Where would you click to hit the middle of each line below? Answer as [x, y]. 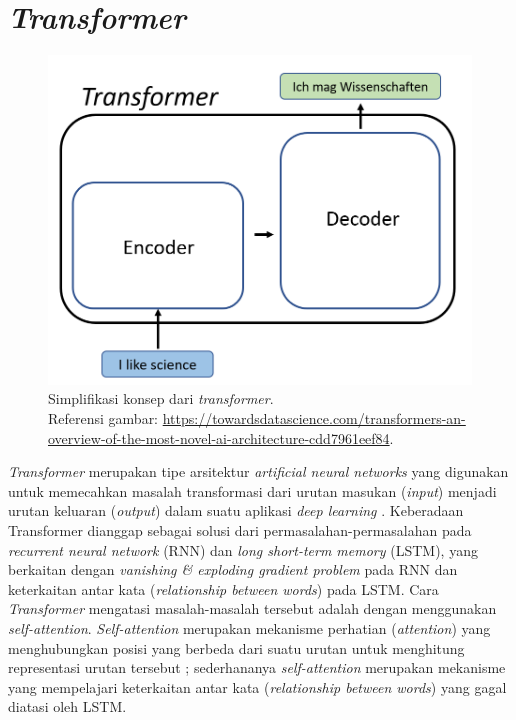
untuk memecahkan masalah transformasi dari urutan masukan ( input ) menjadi [252, 490]
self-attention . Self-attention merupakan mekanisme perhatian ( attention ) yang [249, 627]
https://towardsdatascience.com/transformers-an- [314, 418]
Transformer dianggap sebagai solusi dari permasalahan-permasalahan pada [240, 530]
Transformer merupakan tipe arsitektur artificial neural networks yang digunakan [258, 471]
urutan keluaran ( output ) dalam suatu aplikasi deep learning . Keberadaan [236, 510]
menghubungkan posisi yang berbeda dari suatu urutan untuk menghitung [236, 647]
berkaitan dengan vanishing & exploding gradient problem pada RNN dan [233, 569]
